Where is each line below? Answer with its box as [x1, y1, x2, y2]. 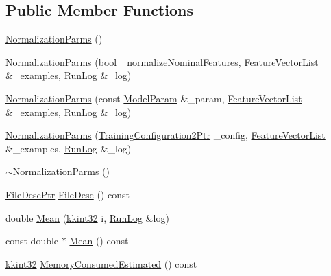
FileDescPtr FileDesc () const [5, 187, 130, 201]
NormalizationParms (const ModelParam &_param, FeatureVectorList [5, 91, 302, 105]
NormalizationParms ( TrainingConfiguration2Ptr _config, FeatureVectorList [5, 128, 326, 142]
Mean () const [69, 233, 129, 248]
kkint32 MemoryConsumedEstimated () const [5, 256, 197, 271]
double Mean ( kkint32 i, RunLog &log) [5, 210, 169, 225]
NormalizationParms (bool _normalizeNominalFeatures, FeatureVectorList [5, 54, 319, 69]
